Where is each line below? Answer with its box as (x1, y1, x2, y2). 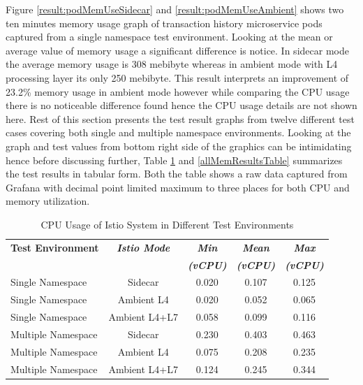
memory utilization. (6, 194, 90, 208)
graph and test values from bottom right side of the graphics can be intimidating (6, 138, 352, 153)
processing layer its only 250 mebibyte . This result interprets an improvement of (6, 70, 349, 85)
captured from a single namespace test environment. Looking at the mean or (6, 29, 333, 44)
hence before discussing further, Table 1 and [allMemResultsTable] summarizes (6, 152, 343, 167)
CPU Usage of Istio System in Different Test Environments (40, 217, 294, 231)
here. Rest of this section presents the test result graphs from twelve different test (6, 111, 355, 126)
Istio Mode (117, 240, 170, 254)
